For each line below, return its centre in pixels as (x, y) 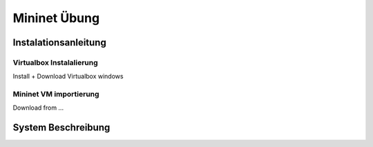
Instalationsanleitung (59, 42)
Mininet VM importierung (56, 95)
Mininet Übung (56, 18)
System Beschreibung (61, 128)
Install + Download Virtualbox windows (68, 77)
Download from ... (38, 108)
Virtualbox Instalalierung (55, 62)
